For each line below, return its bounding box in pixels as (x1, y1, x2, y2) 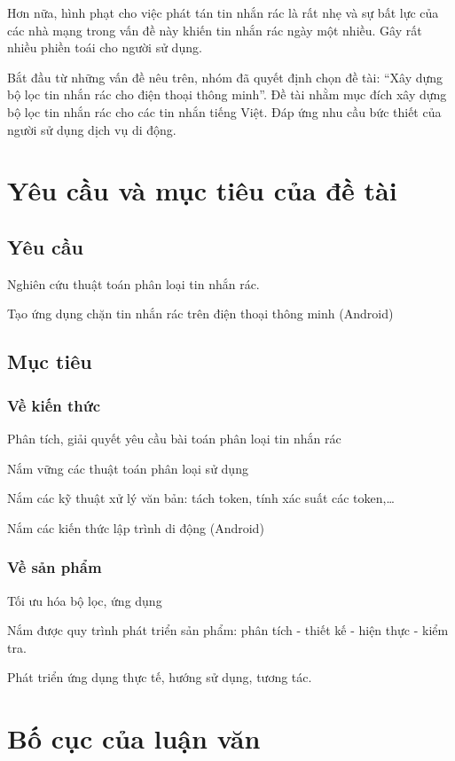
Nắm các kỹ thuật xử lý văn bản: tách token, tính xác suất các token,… (7, 489, 395, 507)
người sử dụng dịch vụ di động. (7, 120, 177, 138)
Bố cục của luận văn (7, 720, 261, 757)
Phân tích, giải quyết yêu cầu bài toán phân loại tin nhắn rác (7, 428, 341, 447)
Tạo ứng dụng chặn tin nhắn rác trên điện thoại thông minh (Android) (7, 304, 394, 323)
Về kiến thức (7, 394, 101, 416)
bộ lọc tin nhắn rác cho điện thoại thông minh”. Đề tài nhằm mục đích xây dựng (7, 85, 447, 104)
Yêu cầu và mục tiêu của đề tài (7, 172, 397, 208)
